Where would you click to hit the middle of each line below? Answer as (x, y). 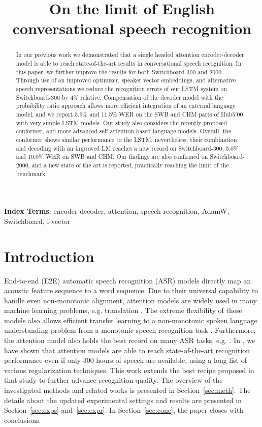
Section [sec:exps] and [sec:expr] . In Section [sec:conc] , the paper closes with (124, 410)
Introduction (49, 256)
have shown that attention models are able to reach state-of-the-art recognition (127, 350)
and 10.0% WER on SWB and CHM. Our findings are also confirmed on (112, 156)
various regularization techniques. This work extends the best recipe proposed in (129, 370)
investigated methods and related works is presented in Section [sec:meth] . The (127, 390)
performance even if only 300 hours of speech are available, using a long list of (126, 360)
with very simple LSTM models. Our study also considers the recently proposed (122, 122)
